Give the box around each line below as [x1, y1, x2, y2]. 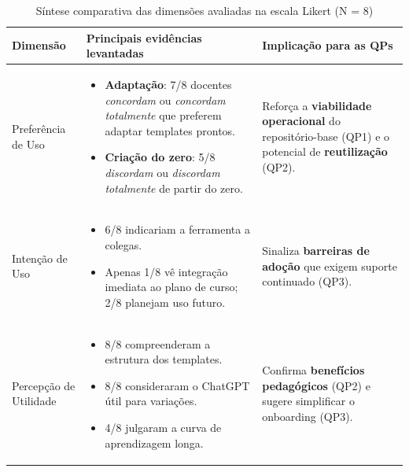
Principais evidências [86, 29, 202, 46]
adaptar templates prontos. [105, 122, 235, 138]
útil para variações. [105, 393, 197, 409]
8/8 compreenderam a [105, 335, 211, 352]
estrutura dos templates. [105, 351, 223, 367]
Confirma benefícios [262, 362, 365, 378]
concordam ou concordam [105, 91, 226, 108]
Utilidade [12, 393, 57, 409]
